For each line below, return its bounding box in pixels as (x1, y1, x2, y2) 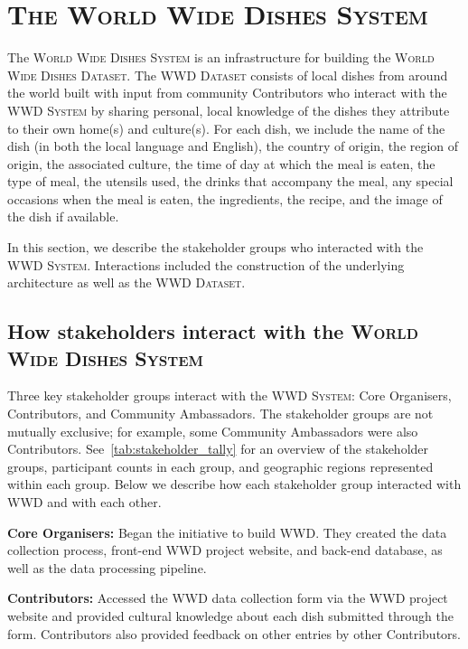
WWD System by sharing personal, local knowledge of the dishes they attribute (7, 100, 450, 119)
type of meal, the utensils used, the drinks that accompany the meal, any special (7, 172, 454, 191)
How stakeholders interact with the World (7, 317, 418, 345)
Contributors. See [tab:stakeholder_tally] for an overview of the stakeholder (7, 439, 429, 458)
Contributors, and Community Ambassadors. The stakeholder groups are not (7, 404, 434, 423)
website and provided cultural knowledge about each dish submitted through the (7, 606, 454, 625)
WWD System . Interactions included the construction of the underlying (7, 255, 405, 274)
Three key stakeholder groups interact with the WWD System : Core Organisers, (7, 386, 452, 405)
